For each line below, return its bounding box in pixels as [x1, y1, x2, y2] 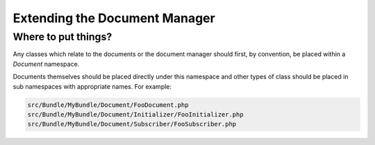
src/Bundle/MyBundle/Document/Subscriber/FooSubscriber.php [27, 120, 237, 128]
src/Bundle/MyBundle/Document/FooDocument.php [27, 101, 189, 109]
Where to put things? [12, 31, 112, 43]
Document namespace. [12, 60, 80, 68]
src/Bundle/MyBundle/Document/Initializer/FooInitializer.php [27, 110, 244, 118]
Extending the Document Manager [12, 10, 215, 26]
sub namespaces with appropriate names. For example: [12, 82, 172, 90]
